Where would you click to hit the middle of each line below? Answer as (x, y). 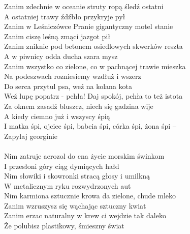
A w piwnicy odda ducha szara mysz (61, 56)
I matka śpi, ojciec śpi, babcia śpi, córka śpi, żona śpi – (90, 126)
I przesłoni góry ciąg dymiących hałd (62, 166)
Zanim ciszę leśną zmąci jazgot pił (57, 36)
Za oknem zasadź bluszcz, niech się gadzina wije (79, 106)
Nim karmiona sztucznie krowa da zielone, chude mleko (90, 196)
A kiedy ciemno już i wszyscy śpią (57, 116)
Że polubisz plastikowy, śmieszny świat (64, 226)
